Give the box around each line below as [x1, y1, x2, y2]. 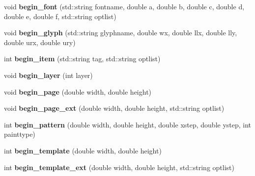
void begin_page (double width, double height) [4, 86, 152, 97]
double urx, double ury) [4, 37, 76, 47]
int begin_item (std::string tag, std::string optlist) [4, 53, 161, 64]
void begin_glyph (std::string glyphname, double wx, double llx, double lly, [4, 27, 237, 38]
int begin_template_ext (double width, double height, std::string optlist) [4, 162, 234, 172]
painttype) [4, 129, 35, 139]
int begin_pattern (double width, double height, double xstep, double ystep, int [4, 119, 252, 129]
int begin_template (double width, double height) [4, 145, 162, 155]
